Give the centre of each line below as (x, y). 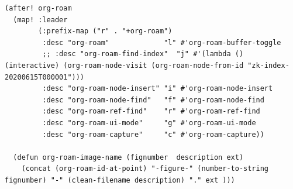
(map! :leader (40, 20)
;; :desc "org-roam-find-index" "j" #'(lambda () (143, 54)
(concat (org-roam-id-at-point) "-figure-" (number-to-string (145, 169)
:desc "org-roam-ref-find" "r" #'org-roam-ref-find (151, 111)
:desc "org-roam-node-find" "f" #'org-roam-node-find (153, 100)
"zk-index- (268, 65)
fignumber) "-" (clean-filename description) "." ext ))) (120, 180)
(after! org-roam (38, 8)
